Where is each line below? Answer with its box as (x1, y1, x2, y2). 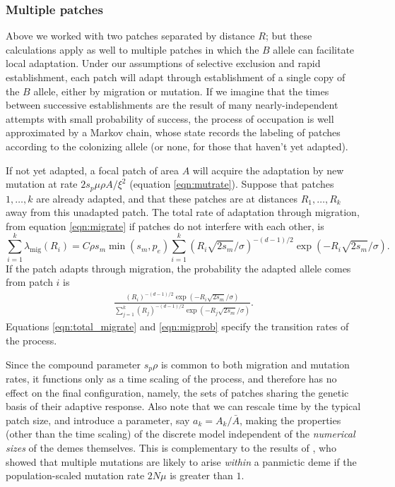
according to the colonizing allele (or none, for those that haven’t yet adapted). (6, 138, 348, 153)
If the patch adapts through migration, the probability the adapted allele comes (6, 260, 351, 275)
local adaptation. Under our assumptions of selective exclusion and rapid (6, 56, 321, 71)
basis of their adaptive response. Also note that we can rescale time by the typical (6, 399, 361, 414)
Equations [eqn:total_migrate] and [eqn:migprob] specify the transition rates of (6, 319, 349, 334)
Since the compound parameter (6, 356, 141, 371)
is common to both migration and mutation (160, 356, 350, 371)
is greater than (170, 468, 233, 483)
